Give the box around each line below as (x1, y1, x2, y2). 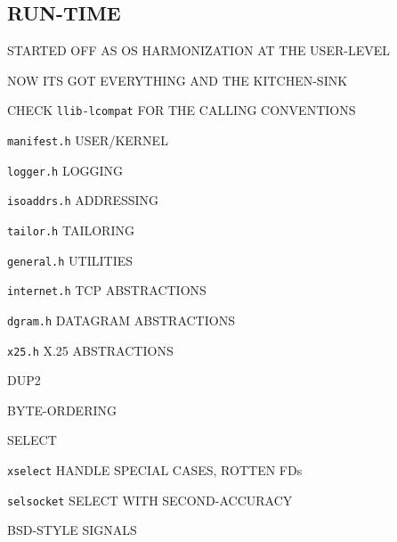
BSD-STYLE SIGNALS (7, 521, 137, 539)
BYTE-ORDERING (7, 400, 117, 419)
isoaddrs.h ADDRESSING (7, 191, 159, 209)
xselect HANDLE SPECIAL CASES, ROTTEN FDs (7, 461, 303, 480)
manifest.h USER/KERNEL (7, 131, 168, 150)
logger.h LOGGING (7, 160, 124, 179)
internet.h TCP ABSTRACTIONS (7, 281, 207, 300)
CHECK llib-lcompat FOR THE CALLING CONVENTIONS (7, 101, 356, 119)
